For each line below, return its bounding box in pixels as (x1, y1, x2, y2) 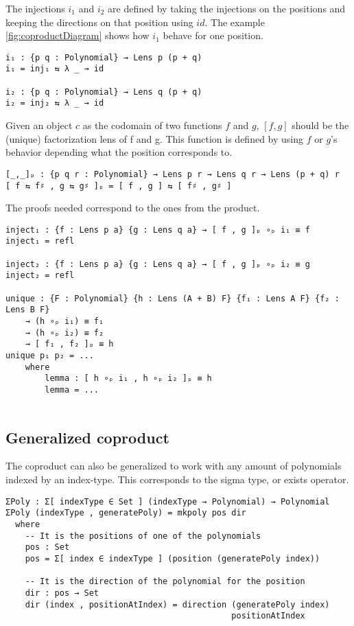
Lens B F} (5, 305, 50, 315)
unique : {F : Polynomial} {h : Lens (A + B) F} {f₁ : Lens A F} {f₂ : (5, 293, 340, 303)
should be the (292, 118, 349, 132)
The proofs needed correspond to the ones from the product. (5, 200, 260, 215)
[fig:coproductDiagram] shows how (5, 28, 150, 43)
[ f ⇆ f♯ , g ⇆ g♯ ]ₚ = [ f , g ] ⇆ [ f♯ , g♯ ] (5, 181, 232, 191)
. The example (204, 14, 265, 29)
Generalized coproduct (5, 426, 169, 448)
